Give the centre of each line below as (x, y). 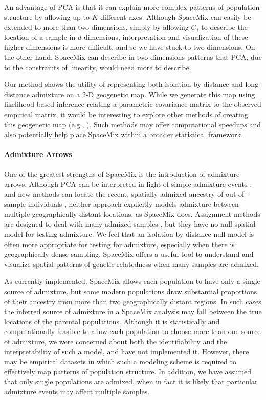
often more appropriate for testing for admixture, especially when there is (119, 244)
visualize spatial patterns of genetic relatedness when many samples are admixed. (132, 264)
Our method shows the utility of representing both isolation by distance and (124, 84)
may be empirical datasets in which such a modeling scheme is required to (120, 361)
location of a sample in (40, 37)
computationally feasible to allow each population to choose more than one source (132, 331)
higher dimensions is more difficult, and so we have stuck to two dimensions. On (130, 47)
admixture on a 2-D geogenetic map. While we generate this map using (143, 94)
